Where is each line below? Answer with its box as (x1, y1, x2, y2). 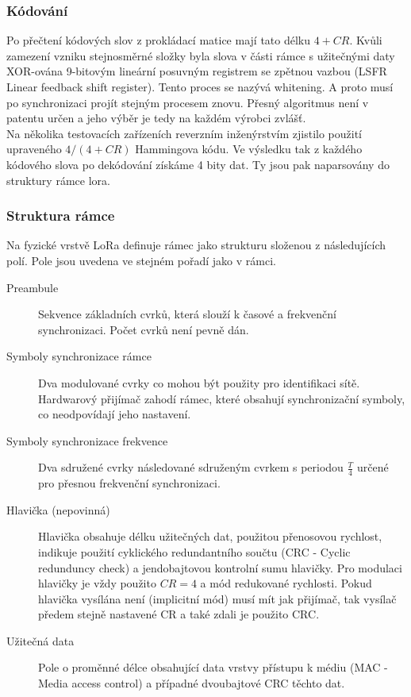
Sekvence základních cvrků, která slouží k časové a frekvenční (38, 306, 336, 322)
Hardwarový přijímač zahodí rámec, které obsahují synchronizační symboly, (38, 390, 405, 406)
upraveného (6, 141, 62, 157)
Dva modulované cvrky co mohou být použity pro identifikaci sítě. (38, 374, 360, 391)
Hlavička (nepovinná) (6, 501, 110, 518)
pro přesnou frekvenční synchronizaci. (38, 475, 221, 491)
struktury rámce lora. (6, 171, 110, 188)
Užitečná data (6, 632, 75, 649)
